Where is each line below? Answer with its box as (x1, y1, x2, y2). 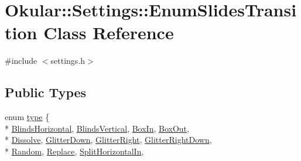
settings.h (50, 54, 85, 67)
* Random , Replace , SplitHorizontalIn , (5, 145, 144, 157)
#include (5, 54, 37, 67)
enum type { (5, 111, 50, 123)
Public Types (5, 83, 87, 101)
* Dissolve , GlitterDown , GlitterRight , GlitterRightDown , (5, 133, 212, 146)
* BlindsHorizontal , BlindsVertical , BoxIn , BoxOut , (5, 122, 189, 134)
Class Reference (43, 20, 174, 44)
